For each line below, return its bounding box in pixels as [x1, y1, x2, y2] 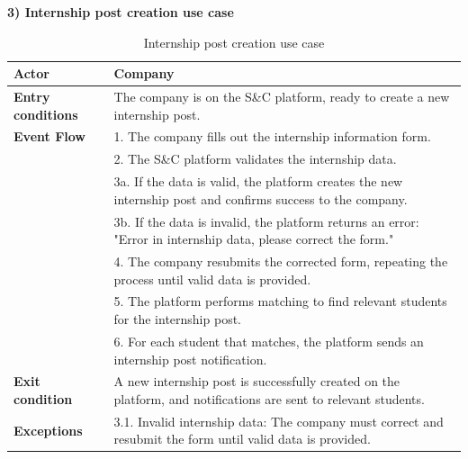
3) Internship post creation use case [7, 3, 234, 21]
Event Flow [13, 127, 85, 146]
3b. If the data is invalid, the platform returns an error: [113, 211, 419, 230]
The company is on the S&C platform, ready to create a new [113, 87, 450, 106]
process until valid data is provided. [113, 269, 311, 288]
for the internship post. [113, 310, 241, 328]
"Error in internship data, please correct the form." [113, 229, 394, 248]
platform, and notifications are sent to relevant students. [113, 389, 425, 408]
